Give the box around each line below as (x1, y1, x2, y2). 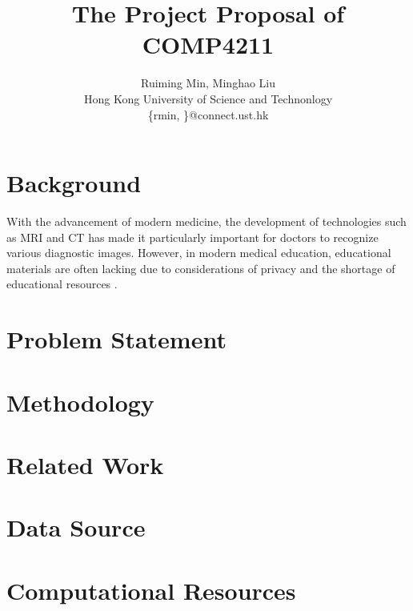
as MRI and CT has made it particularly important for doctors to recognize (6, 228, 379, 245)
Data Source (6, 511, 146, 544)
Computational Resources (6, 573, 296, 606)
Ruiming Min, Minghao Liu (140, 74, 276, 91)
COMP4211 (142, 28, 275, 61)
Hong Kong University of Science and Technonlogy (83, 90, 333, 107)
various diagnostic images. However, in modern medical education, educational (6, 244, 391, 261)
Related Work (6, 448, 164, 480)
